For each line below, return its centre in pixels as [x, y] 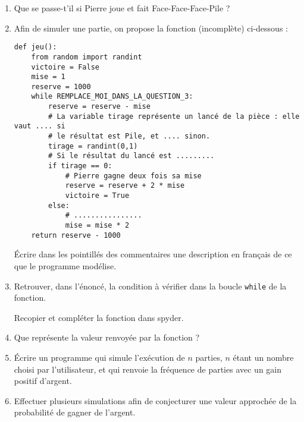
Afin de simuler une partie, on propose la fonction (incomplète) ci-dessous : [151, 28]
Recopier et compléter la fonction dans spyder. [99, 317]
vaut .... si [40, 126]
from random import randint [87, 57]
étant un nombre [263, 357]
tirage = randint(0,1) [93, 146]
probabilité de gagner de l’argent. [75, 412]
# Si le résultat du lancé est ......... [131, 156]
